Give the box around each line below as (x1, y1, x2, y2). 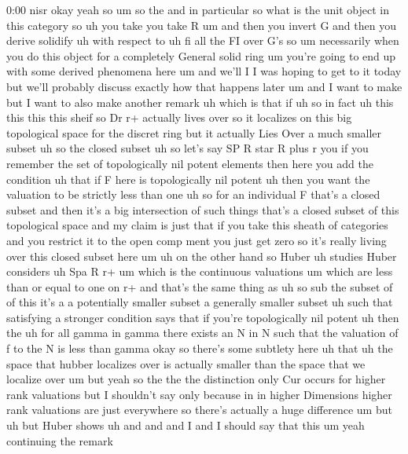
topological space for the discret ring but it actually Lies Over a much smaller (6, 124, 382, 141)
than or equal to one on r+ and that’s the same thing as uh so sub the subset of (6, 278, 393, 295)
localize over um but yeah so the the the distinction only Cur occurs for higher (6, 371, 386, 387)
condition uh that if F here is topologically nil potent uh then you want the (6, 170, 370, 187)
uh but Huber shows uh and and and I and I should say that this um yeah (6, 417, 365, 434)
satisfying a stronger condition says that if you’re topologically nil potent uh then (6, 309, 399, 325)
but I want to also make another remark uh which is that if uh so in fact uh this (6, 93, 394, 110)
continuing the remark (6, 432, 113, 449)
